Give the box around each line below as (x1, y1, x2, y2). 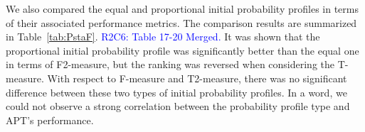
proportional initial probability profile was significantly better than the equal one (6, 43, 359, 57)
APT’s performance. (6, 112, 94, 127)
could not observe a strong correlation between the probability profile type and (6, 99, 350, 114)
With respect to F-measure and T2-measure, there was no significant (47, 70, 347, 85)
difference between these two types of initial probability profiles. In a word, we (6, 84, 347, 99)
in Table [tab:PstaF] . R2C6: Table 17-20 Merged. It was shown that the (6, 29, 320, 44)
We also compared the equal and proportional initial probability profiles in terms (6, 1, 359, 16)
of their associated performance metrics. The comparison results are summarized (6, 15, 357, 30)
